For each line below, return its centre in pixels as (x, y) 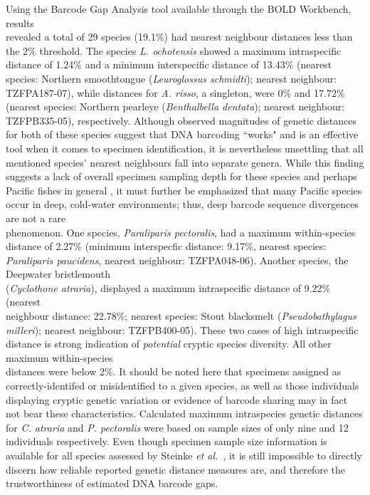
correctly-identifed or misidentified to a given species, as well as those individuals (183, 386)
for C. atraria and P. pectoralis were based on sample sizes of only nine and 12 (177, 427)
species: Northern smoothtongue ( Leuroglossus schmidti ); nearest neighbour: (171, 78)
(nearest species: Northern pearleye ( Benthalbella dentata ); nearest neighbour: (175, 106)
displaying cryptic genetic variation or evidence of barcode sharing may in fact (177, 399)
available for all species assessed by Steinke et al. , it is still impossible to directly (184, 455)
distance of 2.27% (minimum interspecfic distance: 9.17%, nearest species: (166, 246)
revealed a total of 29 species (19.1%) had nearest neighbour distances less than (179, 37)
